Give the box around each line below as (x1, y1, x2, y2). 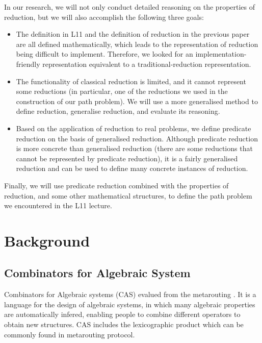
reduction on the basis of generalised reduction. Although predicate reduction (16, 133, 258, 143)
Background (4, 230, 90, 251)
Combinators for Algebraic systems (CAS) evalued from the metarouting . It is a (4, 289, 256, 300)
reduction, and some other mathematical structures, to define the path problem (4, 190, 252, 201)
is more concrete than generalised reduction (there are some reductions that (16, 143, 253, 154)
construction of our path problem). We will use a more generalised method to (16, 95, 258, 106)
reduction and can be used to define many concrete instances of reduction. (16, 163, 248, 174)
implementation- (195, 48, 247, 59)
